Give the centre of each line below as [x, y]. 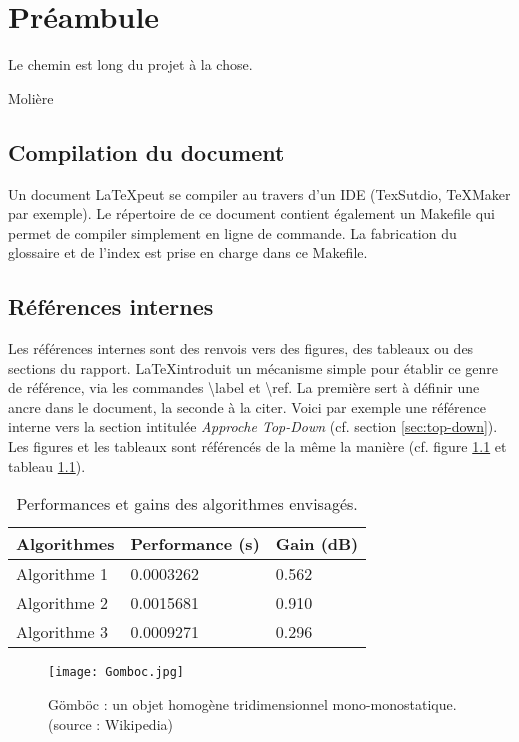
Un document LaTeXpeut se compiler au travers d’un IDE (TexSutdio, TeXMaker [259, 193]
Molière [31, 97]
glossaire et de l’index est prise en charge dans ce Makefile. [188, 252]
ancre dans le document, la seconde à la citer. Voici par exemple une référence [247, 406]
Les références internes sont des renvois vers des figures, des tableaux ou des [241, 348]
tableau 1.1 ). [47, 465]
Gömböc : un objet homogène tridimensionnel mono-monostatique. [252, 703]
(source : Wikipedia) [110, 723]
